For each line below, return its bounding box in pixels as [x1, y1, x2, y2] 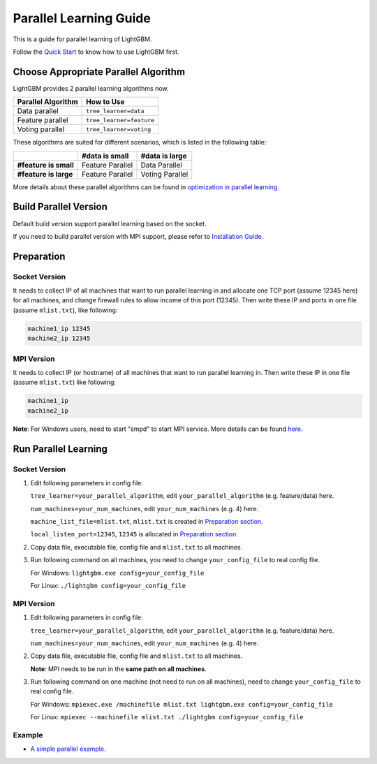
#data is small [81, 151, 129, 161]
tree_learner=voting [86, 126, 151, 133]
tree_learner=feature [86, 116, 155, 124]
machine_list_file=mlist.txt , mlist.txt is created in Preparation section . [30, 517, 263, 526]
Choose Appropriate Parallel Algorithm [13, 66, 185, 78]
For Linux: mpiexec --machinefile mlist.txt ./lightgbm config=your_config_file [30, 713, 304, 721]
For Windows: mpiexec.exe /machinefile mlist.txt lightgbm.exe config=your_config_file [30, 700, 333, 708]
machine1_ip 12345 [27, 325, 91, 332]
